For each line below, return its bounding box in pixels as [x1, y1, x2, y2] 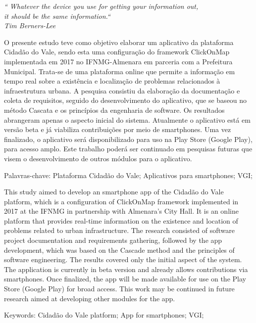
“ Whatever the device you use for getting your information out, [4, 1, 199, 11]
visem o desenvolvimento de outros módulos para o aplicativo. [4, 153, 192, 163]
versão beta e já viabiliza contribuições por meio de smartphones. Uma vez [4, 124, 231, 135]
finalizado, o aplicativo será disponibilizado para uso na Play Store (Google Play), [4, 134, 253, 144]
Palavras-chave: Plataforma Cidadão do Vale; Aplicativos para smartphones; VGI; [4, 170, 253, 180]
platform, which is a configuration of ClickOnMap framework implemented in [4, 196, 239, 206]
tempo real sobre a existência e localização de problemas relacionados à [4, 76, 220, 86]
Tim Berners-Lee [4, 20, 56, 31]
